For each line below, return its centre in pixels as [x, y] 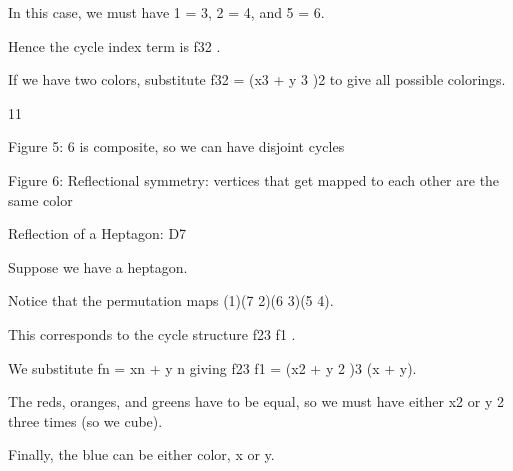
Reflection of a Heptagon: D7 [97, 233]
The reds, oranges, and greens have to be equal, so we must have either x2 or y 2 [256, 401]
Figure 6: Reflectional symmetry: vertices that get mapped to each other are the [254, 179]
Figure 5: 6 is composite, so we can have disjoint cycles [176, 146]
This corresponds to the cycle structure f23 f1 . [152, 333]
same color [40, 199]
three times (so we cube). [85, 420]
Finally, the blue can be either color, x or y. [141, 454]
